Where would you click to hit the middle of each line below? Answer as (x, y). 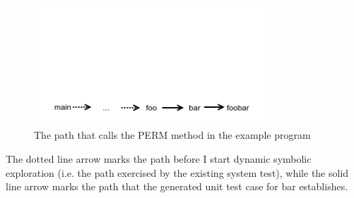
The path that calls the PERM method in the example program (172, 135)
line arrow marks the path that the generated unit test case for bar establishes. (177, 186)
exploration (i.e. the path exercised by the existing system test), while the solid (177, 172)
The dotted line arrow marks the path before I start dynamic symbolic (159, 159)
